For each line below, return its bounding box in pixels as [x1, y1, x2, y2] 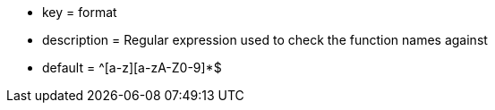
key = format [42, 4, 117, 20]
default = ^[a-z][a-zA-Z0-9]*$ [42, 60, 222, 75]
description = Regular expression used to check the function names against [42, 32, 488, 47]
